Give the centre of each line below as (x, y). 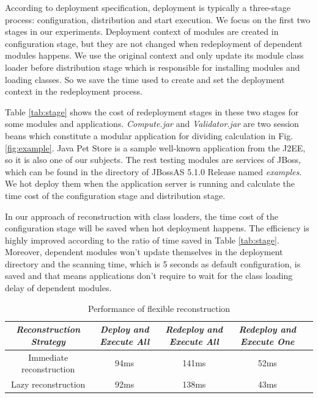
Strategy (48, 341)
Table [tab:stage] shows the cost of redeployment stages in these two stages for (152, 111)
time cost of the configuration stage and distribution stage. (115, 195)
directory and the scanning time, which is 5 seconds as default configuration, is (153, 263)
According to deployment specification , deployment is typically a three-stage (148, 7)
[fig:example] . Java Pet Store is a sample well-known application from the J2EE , (155, 147)
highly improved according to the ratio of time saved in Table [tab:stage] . (142, 240)
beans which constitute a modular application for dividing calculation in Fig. (149, 135)
